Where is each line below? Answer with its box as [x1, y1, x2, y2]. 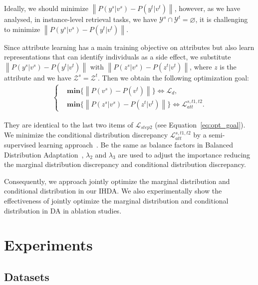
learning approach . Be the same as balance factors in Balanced [38, 139, 234, 150]
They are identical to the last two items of [4, 119, 133, 129]
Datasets [4, 268, 49, 284]
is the [220, 61, 237, 71]
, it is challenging [195, 14, 248, 24]
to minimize [4, 23, 40, 34]
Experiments [4, 234, 93, 255]
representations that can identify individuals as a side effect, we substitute [4, 51, 231, 62]
